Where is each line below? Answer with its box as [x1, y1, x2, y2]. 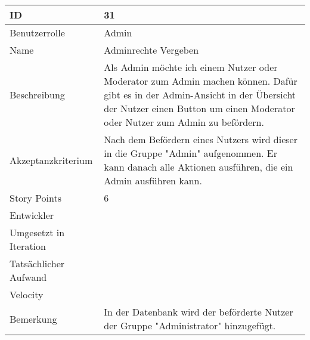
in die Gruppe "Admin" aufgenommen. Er [104, 146, 277, 160]
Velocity [10, 288, 44, 301]
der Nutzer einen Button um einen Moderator [104, 101, 295, 115]
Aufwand [10, 270, 47, 284]
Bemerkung [10, 311, 57, 326]
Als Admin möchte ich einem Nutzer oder [104, 60, 278, 74]
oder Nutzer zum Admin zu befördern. [104, 115, 264, 129]
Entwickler [10, 208, 54, 222]
